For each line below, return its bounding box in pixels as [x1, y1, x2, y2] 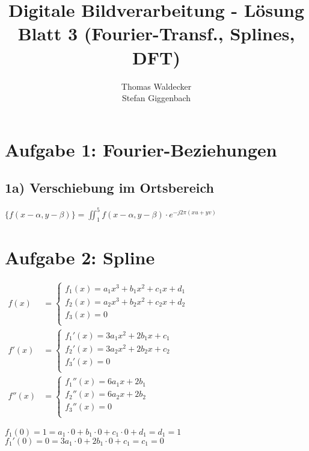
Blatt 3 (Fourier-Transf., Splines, [17, 21, 295, 46]
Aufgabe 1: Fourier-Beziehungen [5, 137, 277, 161]
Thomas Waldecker [121, 79, 192, 92]
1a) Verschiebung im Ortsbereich [5, 178, 214, 197]
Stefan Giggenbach [121, 92, 191, 104]
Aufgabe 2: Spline [5, 244, 155, 269]
